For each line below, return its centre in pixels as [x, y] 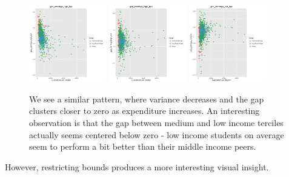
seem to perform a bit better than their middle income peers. [143, 146]
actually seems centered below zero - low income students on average [157, 134]
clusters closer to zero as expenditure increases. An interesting [144, 111]
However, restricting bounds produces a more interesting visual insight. [137, 166]
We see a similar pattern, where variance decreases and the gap [147, 99]
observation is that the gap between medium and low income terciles [156, 122]
